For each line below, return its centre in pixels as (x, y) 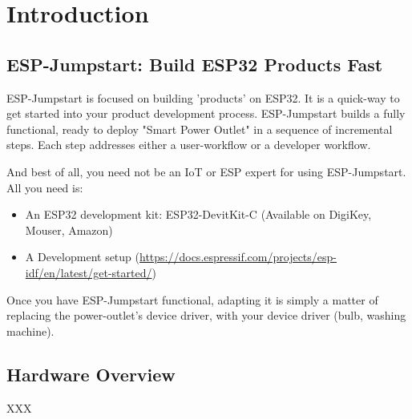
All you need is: (45, 187)
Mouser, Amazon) (69, 230)
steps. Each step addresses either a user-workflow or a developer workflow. (189, 145)
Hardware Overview (91, 374)
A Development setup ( (82, 257)
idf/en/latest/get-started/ (89, 272)
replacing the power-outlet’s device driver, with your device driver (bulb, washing (206, 315)
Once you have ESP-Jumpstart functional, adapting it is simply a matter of (192, 299)
